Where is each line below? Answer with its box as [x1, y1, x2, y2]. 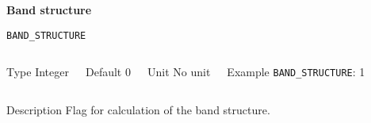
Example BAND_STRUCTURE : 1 [227, 63, 365, 80]
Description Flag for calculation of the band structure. [6, 101, 270, 117]
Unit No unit [147, 63, 211, 80]
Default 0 [85, 63, 131, 80]
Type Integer [6, 63, 69, 80]
